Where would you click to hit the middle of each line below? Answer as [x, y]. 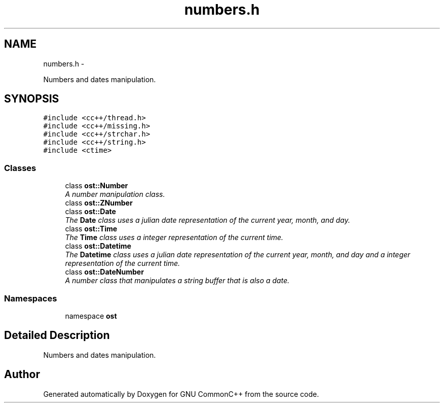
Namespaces [31, 298]
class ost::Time [91, 229]
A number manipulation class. [115, 194]
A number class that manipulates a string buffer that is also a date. [177, 281]
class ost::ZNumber [99, 203]
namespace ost [91, 316]
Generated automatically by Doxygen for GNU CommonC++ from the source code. [181, 394]
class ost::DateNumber [104, 272]
